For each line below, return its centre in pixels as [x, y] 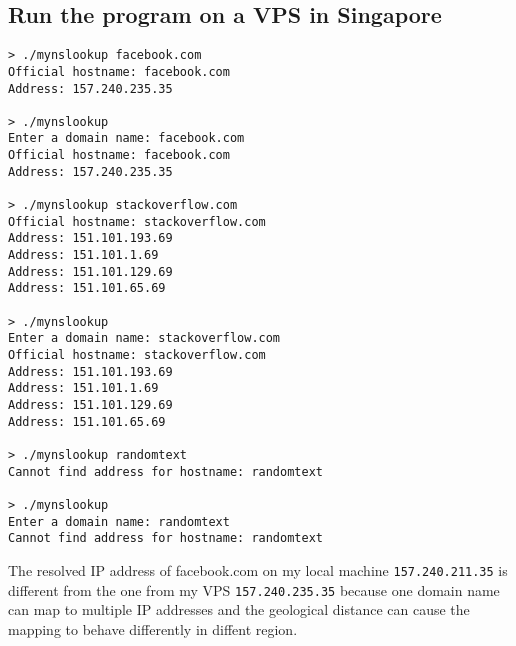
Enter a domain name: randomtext [119, 521]
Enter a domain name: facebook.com [126, 138]
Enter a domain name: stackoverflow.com [144, 338]
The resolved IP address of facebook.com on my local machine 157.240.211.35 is [258, 569]
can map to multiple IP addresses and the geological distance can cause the [239, 609]
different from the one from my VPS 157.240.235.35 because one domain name [254, 589]
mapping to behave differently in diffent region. [153, 628]
